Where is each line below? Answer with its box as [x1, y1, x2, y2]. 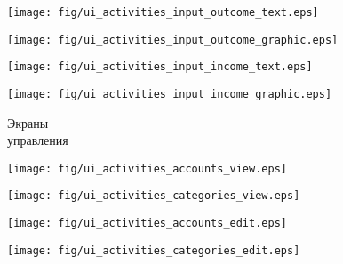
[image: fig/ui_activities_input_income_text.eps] [7, 60, 313, 74]
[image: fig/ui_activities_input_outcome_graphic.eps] [7, 33, 339, 46]
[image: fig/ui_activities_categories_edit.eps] [7, 244, 300, 257]
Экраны [7, 113, 49, 132]
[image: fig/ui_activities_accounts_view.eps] [7, 162, 287, 175]
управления [7, 131, 68, 149]
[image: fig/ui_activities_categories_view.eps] [7, 189, 300, 203]
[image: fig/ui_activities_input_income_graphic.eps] [7, 87, 332, 100]
